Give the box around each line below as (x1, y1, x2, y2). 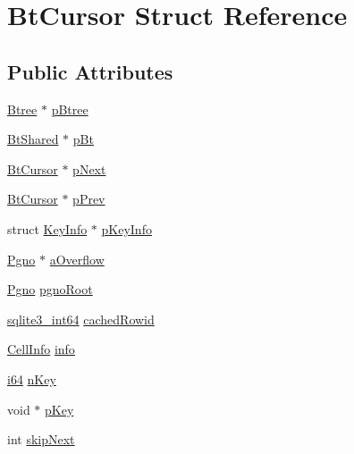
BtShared (7, 130, 59, 148)
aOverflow (49, 249, 105, 268)
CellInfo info (7, 340, 75, 358)
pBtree (51, 99, 88, 118)
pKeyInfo (101, 219, 152, 238)
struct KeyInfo (7, 219, 88, 238)
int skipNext (7, 430, 75, 449)
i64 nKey (7, 369, 56, 388)
